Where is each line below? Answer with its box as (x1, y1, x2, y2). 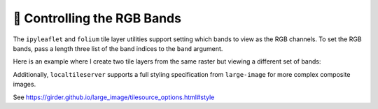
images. (13, 80, 36, 89)
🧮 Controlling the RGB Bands (13, 10, 182, 26)
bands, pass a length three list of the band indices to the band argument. (13, 44, 223, 52)
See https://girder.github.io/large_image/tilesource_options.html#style (13, 93, 215, 101)
